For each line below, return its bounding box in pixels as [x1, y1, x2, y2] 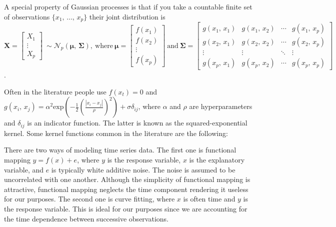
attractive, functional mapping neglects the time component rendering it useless [4, 183, 248, 194]
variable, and [4, 164, 44, 174]
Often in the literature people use [4, 86, 106, 96]
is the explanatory [189, 154, 245, 164]
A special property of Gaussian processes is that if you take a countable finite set [4, 1, 252, 11]
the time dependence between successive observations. [4, 213, 168, 223]
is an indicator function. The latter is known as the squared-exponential [27, 117, 247, 128]
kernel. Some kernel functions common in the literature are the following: [4, 127, 228, 138]
